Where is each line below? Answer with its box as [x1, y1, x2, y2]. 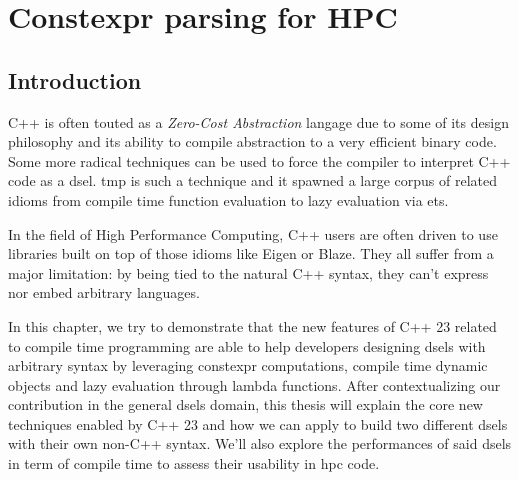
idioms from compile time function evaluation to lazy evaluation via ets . [8, 189, 449, 210]
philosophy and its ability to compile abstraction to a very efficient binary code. [8, 131, 497, 152]
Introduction [8, 64, 142, 95]
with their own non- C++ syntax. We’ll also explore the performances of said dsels [8, 433, 512, 454]
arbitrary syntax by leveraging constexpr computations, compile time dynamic [8, 355, 488, 376]
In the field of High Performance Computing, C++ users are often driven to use [8, 223, 498, 244]
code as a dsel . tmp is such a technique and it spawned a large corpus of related [8, 170, 498, 191]
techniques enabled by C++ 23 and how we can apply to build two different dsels [8, 413, 508, 434]
